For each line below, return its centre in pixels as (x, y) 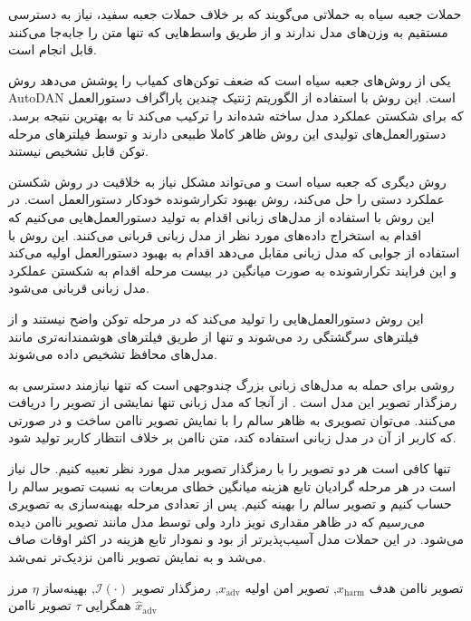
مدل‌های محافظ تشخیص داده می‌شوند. (113, 354)
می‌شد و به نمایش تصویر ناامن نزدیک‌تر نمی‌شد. (137, 557)
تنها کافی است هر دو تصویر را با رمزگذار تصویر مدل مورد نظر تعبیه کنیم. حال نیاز (230, 468)
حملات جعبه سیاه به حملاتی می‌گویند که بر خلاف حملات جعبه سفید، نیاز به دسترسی (235, 14)
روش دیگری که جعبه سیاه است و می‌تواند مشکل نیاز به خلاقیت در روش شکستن (227, 181)
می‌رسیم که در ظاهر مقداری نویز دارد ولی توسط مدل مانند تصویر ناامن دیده (216, 521)
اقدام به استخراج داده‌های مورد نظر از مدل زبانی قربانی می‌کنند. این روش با (215, 234)
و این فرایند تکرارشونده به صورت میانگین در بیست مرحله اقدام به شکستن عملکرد (232, 270)
